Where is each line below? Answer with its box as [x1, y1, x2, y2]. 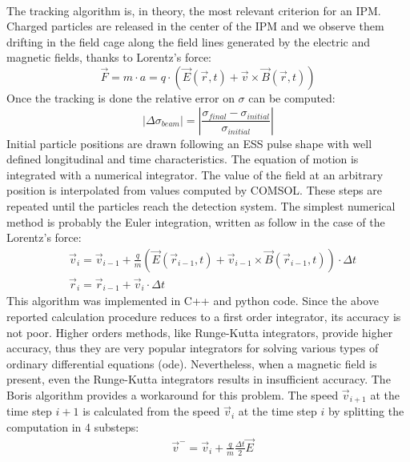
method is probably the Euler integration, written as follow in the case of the [6, 213, 385, 230]
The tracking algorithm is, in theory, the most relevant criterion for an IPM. [6, 2, 381, 18]
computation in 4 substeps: [6, 419, 139, 436]
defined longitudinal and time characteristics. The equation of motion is [6, 151, 359, 167]
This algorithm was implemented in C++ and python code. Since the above [6, 292, 379, 309]
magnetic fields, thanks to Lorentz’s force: [6, 49, 211, 66]
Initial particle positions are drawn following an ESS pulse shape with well [6, 135, 372, 151]
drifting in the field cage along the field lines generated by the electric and [6, 33, 371, 50]
